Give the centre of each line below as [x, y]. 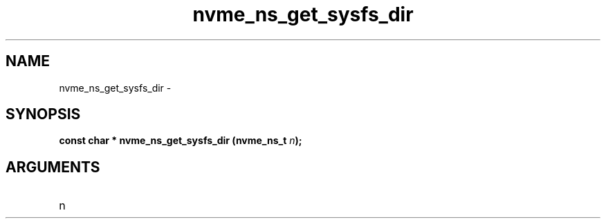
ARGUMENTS [53, 167]
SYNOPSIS [43, 114]
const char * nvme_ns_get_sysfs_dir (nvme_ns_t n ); [181, 141]
